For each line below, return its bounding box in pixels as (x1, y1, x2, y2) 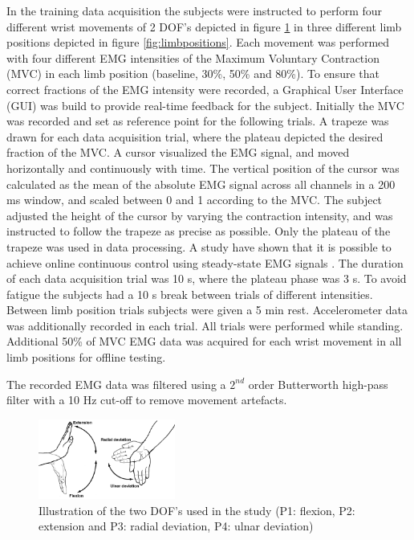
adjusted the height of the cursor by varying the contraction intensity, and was (6, 207, 393, 223)
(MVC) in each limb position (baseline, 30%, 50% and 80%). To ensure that (6, 65, 379, 82)
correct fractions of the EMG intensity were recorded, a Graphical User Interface (6, 80, 404, 97)
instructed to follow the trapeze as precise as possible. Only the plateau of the (6, 223, 391, 239)
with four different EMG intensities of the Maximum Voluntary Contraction (6, 49, 379, 66)
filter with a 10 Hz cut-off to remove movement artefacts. (6, 391, 287, 408)
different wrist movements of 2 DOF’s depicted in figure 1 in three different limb (6, 18, 402, 35)
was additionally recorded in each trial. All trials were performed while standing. (6, 317, 404, 333)
